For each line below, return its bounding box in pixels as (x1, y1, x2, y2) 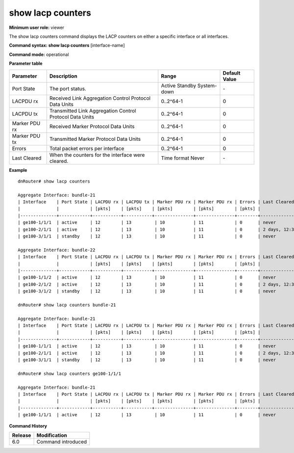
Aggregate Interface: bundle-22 (18, 247, 96, 253)
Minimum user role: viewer (9, 25, 65, 30)
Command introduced (36, 438, 87, 445)
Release (12, 432, 31, 439)
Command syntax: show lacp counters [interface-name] (9, 42, 125, 49)
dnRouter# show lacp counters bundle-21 (18, 302, 116, 308)
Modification (36, 432, 67, 439)
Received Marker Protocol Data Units (49, 123, 135, 130)
